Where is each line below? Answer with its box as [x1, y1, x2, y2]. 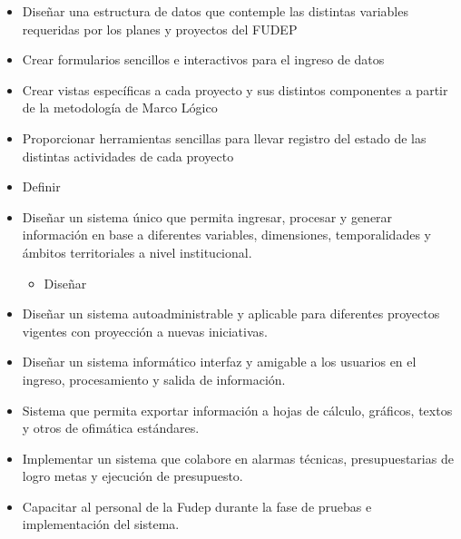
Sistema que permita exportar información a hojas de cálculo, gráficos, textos [22, 400, 453, 419]
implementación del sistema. [22, 514, 180, 534]
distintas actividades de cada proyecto [22, 146, 234, 165]
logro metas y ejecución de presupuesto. [22, 466, 243, 485]
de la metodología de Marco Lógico [22, 98, 218, 117]
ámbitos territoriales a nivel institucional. [22, 242, 252, 261]
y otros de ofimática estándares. [22, 418, 200, 437]
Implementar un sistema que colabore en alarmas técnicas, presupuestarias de [22, 448, 454, 467]
